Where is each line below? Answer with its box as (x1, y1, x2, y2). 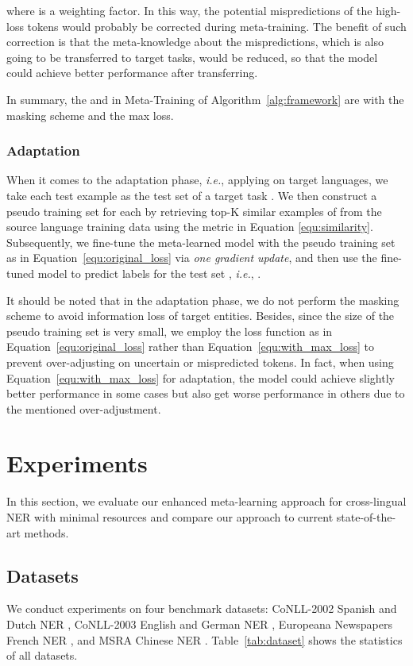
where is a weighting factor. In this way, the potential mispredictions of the (6, 2, 372, 18)
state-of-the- (336, 509, 396, 525)
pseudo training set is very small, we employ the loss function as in (6, 322, 333, 339)
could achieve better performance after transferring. (6, 64, 258, 81)
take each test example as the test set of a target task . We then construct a (6, 187, 377, 203)
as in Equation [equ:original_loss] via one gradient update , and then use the (6, 249, 377, 266)
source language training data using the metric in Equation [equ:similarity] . (6, 218, 373, 235)
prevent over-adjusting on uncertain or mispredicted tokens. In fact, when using (6, 353, 394, 370)
